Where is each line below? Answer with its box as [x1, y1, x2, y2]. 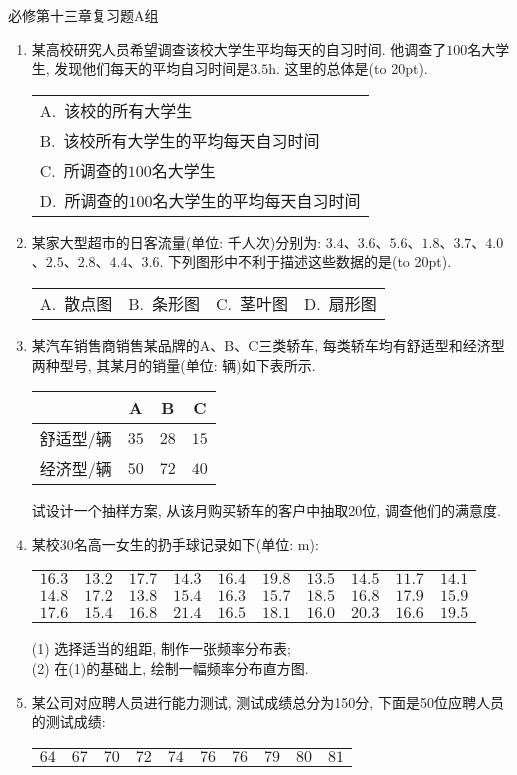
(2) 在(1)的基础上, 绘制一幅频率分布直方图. [31, 657, 309, 678]
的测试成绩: [31, 711, 106, 732]
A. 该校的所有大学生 [39, 98, 193, 122]
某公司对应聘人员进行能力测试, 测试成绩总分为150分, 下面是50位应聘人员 [31, 691, 504, 712]
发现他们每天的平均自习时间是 [54, 58, 251, 79]
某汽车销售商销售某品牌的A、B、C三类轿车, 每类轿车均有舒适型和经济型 [31, 334, 505, 355]
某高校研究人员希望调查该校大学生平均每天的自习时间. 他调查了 [31, 38, 447, 59]
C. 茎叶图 [216, 291, 289, 315]
